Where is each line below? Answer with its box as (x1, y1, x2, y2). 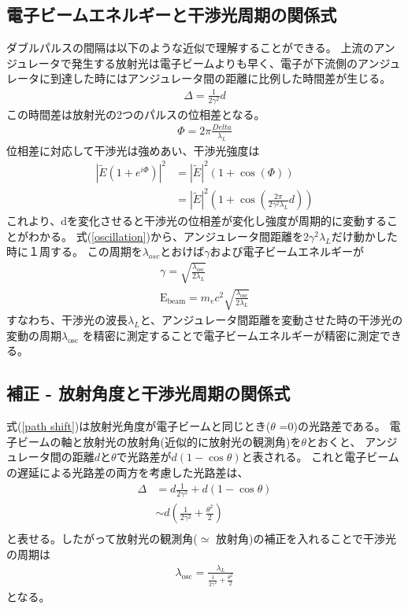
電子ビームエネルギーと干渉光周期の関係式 (6, 2, 337, 27)
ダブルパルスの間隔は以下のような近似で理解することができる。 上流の (6, 39, 374, 56)
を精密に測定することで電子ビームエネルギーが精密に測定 (82, 327, 380, 343)
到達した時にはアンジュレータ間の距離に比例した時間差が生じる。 (50, 70, 391, 87)
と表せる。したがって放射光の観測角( (6, 530, 198, 547)
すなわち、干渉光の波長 (6, 312, 128, 328)
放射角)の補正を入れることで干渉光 (216, 530, 397, 547)
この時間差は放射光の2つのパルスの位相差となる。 (6, 105, 265, 122)
